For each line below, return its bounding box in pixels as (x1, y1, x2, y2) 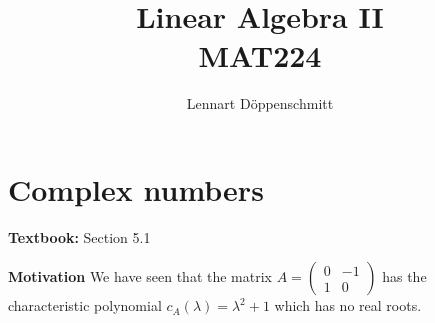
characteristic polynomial (8, 295, 162, 316)
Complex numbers (8, 168, 264, 209)
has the (382, 266, 427, 287)
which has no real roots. (274, 295, 422, 316)
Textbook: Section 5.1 (8, 226, 151, 247)
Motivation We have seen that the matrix (8, 266, 272, 287)
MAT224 (198, 35, 322, 76)
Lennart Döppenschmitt (186, 93, 334, 114)
